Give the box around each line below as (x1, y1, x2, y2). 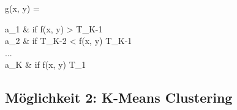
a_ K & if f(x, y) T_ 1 (5, 58, 86, 71)
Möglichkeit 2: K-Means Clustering (5, 88, 233, 107)
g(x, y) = (5, 2, 40, 14)
